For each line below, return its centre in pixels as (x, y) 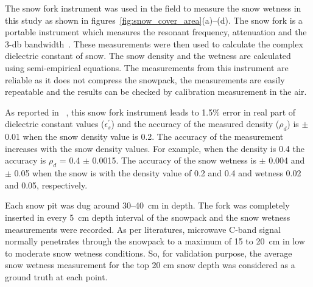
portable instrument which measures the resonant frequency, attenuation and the (156, 32)
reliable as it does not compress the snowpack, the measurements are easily (145, 79)
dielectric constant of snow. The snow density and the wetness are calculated (148, 56)
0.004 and (287, 160)
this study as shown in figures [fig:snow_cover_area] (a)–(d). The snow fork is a (154, 20)
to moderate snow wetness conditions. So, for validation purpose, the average (149, 253)
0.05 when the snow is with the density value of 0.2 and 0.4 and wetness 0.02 (158, 173)
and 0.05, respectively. (46, 185)
